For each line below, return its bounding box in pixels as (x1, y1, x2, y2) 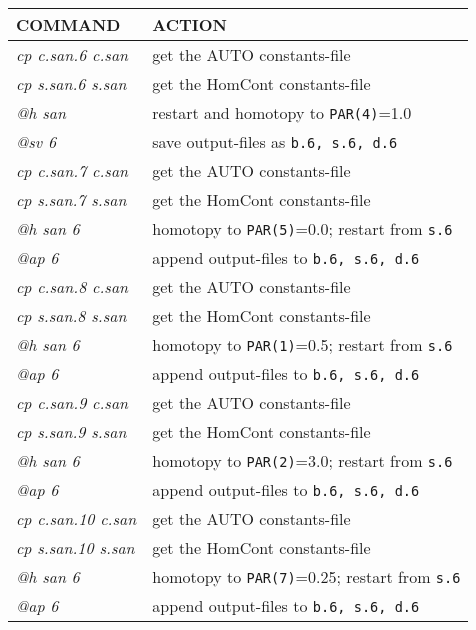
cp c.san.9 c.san (16, 391, 129, 414)
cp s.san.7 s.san (16, 188, 127, 211)
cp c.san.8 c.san (16, 275, 129, 298)
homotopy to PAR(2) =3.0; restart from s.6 (152, 449, 453, 472)
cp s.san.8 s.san (16, 304, 127, 327)
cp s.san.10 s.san (16, 536, 135, 559)
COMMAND (16, 13, 121, 36)
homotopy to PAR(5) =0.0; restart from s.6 (152, 217, 453, 240)
